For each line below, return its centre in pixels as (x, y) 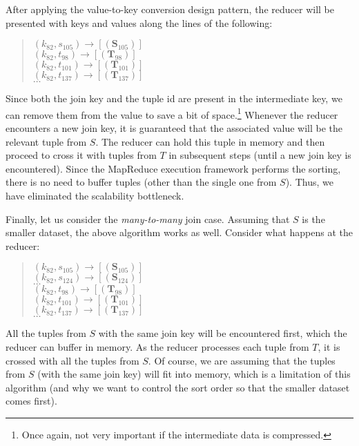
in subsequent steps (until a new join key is (260, 155)
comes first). (31, 401)
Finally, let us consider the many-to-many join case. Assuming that (148, 219)
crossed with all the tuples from (72, 360)
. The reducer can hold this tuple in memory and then (210, 141)
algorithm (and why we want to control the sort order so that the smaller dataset (178, 387)
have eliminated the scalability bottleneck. (95, 195)
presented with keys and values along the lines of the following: (139, 22)
